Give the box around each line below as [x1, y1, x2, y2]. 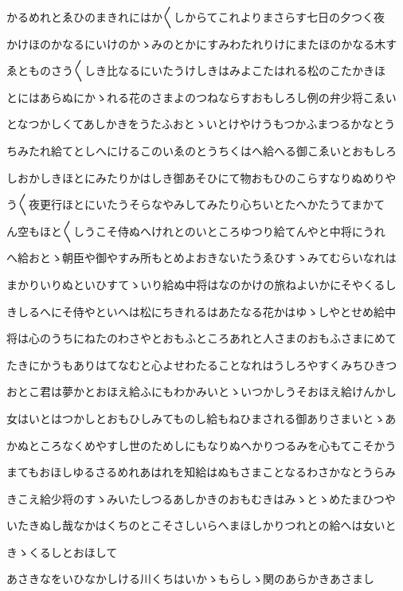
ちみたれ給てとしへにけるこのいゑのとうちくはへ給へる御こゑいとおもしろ [6, 142, 397, 159]
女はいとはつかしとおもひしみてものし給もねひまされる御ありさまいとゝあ [6, 409, 397, 426]
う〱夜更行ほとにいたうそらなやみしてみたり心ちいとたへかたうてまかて [6, 196, 385, 213]
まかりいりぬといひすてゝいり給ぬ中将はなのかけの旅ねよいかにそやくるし [6, 276, 397, 292]
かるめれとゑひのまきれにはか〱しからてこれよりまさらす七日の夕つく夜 [6, 9, 385, 25]
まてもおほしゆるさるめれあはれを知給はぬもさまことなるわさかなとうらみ [6, 464, 396, 480]
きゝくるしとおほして [6, 543, 118, 560]
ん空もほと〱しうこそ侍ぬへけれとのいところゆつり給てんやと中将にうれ [6, 222, 385, 239]
